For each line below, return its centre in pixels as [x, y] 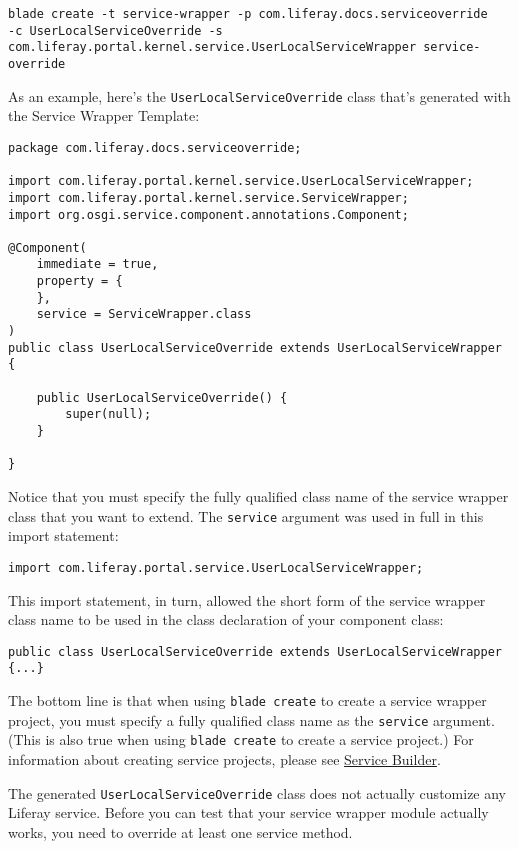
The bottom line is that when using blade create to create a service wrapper [247, 700]
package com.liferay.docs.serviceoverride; [155, 147]
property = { [79, 281]
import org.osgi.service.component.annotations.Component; [208, 214]
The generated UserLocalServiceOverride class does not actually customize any [257, 792]
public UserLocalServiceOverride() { [162, 397]
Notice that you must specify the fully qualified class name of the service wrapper [258, 496]
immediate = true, [97, 264]
